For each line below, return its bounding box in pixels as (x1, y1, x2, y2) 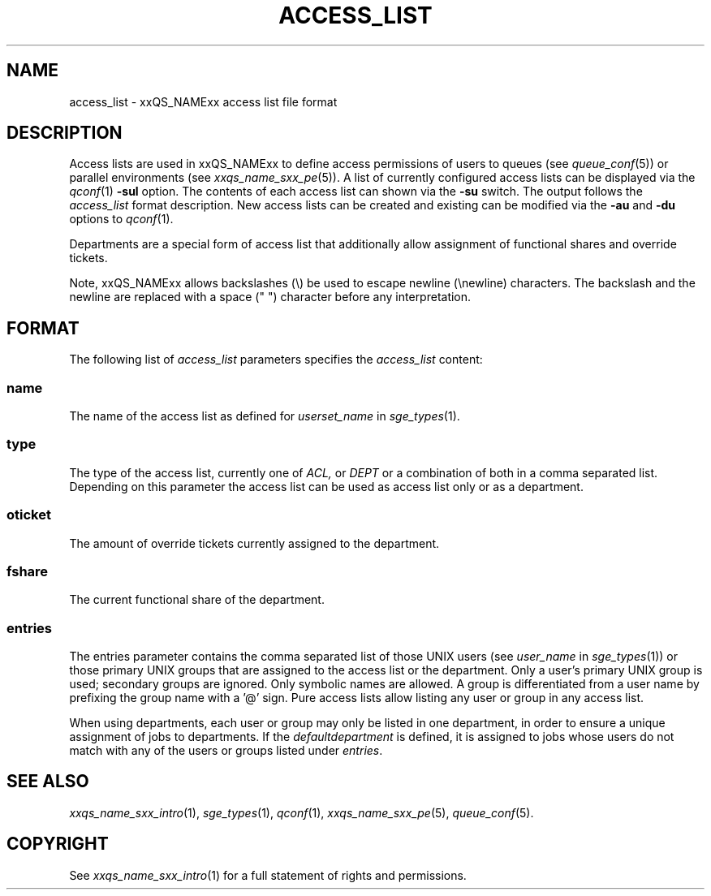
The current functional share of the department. (69, 592, 325, 607)
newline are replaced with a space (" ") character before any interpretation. (69, 290, 472, 304)
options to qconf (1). (69, 212, 174, 226)
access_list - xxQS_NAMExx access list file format (69, 94, 338, 109)
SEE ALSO (6, 771, 89, 792)
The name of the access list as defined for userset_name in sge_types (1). (69, 409, 460, 424)
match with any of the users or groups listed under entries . (69, 743, 383, 758)
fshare (6, 562, 49, 579)
